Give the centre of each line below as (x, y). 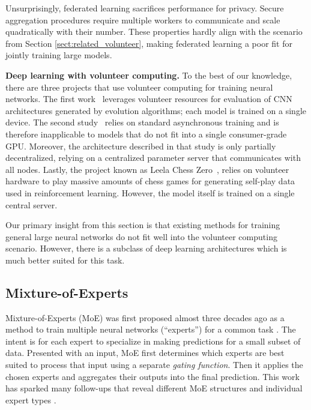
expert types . (31, 399)
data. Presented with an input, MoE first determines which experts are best (145, 353)
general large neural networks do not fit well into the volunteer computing (141, 236)
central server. (32, 204)
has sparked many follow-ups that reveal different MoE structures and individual (154, 388)
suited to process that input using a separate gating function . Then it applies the (154, 365)
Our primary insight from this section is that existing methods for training (143, 225)
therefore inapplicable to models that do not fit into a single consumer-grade (146, 134)
